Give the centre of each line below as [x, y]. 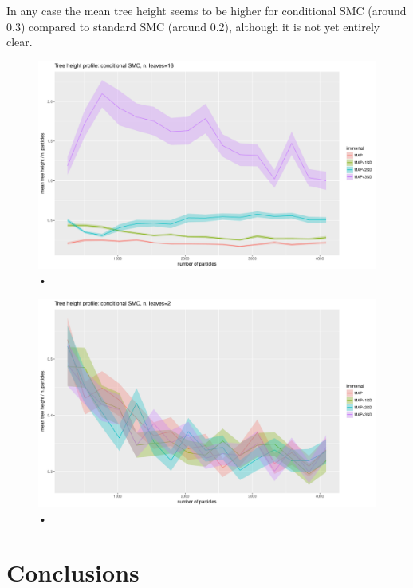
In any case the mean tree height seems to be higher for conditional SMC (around [206, 10]
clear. [20, 42]
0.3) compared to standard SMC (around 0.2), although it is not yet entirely [193, 26]
